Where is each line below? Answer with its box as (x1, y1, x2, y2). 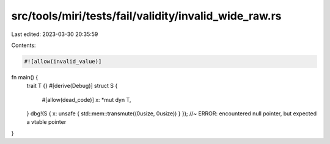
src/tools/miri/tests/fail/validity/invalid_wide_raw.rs (11, 9, 282, 23)
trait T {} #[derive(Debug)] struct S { (26, 82, 118, 90)
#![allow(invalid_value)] (24, 58, 102, 65)
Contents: (11, 41, 36, 49)
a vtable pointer (26, 118, 67, 126)
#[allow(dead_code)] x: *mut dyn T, (42, 96, 131, 103)
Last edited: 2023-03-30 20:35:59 (11, 31, 98, 38)
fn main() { (11, 73, 38, 81)
